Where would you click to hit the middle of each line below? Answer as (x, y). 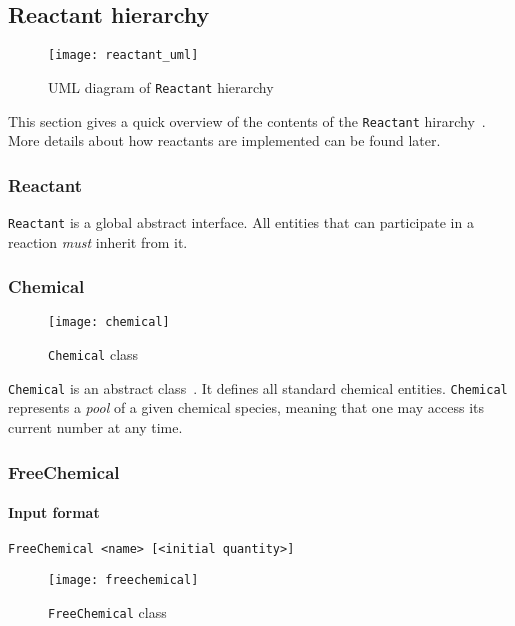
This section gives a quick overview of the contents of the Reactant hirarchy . (247, 120)
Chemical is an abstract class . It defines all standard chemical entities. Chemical (258, 387)
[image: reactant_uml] (123, 55)
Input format (54, 512)
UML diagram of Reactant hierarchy (161, 86)
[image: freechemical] (123, 579)
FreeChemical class (107, 611)
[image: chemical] (109, 322)
